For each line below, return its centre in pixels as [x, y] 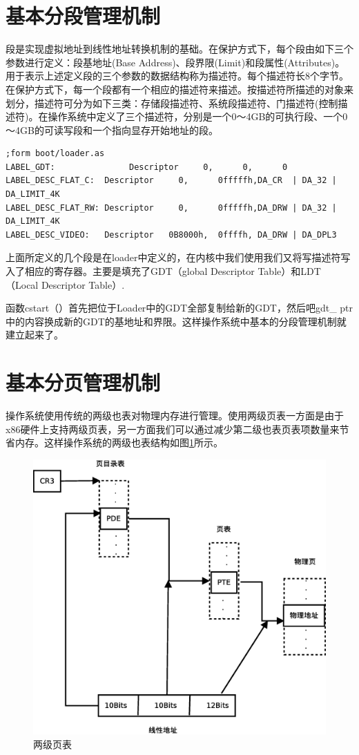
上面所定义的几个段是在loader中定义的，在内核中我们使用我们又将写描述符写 [178, 257]
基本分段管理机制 [83, 16]
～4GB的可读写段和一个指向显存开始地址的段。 [112, 130]
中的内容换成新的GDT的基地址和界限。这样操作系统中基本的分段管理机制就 [176, 321]
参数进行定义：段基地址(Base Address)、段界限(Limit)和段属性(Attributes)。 [175, 62]
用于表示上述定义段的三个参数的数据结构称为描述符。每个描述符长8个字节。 [177, 76]
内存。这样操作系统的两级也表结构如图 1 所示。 [119, 442]
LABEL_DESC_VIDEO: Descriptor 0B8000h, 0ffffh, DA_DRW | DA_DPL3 [171, 235]
